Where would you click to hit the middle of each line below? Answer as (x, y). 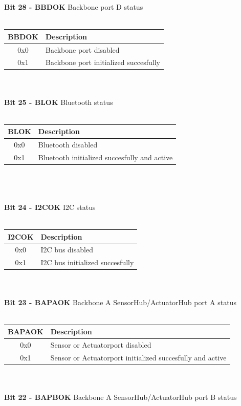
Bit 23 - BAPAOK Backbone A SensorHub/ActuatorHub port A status (120, 302)
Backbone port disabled (82, 49)
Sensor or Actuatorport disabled (101, 345)
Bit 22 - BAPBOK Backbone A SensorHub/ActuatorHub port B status (120, 397)
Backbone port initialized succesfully (103, 62)
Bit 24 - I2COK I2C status (50, 207)
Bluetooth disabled (68, 145)
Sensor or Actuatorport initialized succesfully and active (138, 357)
